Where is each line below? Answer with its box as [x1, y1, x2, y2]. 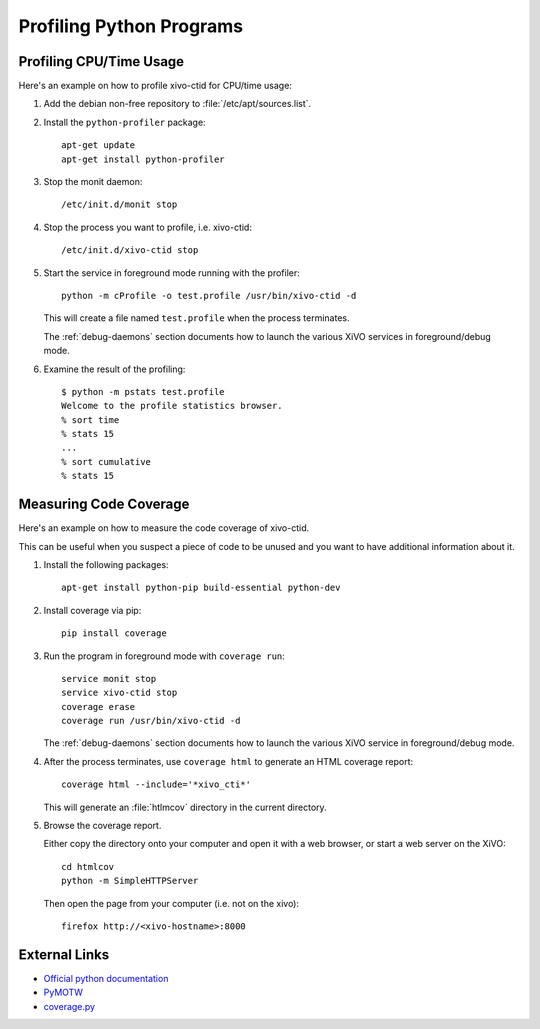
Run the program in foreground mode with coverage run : [43, 650, 285, 662]
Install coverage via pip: [43, 604, 142, 616]
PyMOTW [43, 986, 84, 999]
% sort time [61, 414, 120, 425]
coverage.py [43, 1000, 95, 1012]
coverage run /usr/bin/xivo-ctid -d [61, 715, 241, 727]
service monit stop [61, 673, 157, 684]
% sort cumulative [61, 456, 152, 467]
